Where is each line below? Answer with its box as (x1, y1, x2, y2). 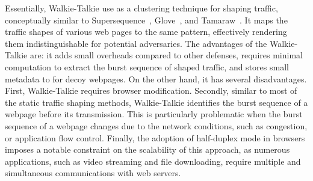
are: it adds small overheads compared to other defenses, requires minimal (30, 49, 303, 61)
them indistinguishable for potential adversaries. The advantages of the (5, 37, 267, 49)
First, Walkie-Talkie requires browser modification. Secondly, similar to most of (5, 84, 297, 97)
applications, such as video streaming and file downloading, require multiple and (5, 155, 301, 167)
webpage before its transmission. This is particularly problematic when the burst (5, 108, 303, 120)
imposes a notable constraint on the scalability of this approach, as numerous (5, 143, 290, 156)
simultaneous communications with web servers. (5, 167, 181, 179)
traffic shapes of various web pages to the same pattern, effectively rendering (5, 25, 287, 38)
